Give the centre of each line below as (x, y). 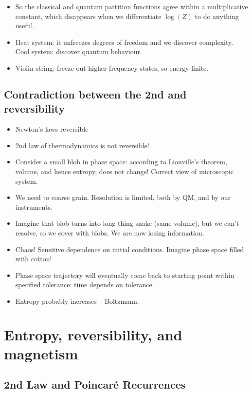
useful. (25, 26)
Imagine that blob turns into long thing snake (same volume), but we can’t (127, 223)
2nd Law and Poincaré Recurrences (95, 384)
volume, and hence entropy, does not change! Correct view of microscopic (125, 171)
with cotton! (34, 259)
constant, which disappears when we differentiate (88, 16)
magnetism (41, 353)
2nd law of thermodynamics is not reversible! (82, 145)
